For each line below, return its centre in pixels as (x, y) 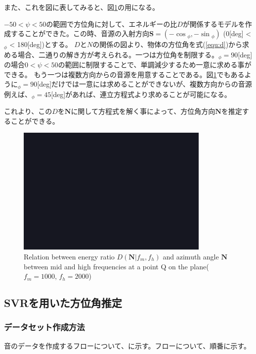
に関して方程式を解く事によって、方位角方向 (143, 111)
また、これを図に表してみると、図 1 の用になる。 (82, 7)
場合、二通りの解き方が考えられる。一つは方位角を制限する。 (118, 54)
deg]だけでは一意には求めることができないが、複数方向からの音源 (146, 84)
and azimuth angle (191, 256)
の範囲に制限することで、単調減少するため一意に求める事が (155, 65)
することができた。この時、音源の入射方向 (80, 33)
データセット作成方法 (44, 327)
